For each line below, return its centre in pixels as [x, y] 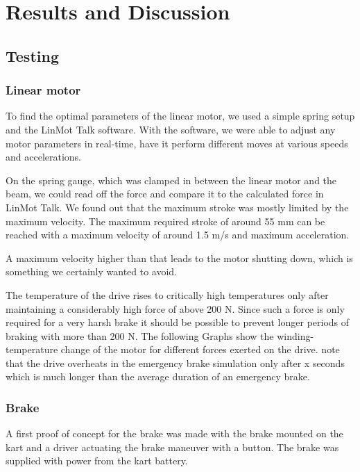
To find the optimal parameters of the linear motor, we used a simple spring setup [180, 116]
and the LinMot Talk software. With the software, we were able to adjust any [171, 129]
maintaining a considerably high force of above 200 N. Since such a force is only [175, 308]
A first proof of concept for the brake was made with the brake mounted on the [174, 433]
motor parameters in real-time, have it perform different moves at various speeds [177, 143]
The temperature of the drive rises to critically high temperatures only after [167, 294]
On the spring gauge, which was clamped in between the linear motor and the [171, 180]
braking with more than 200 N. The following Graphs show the [140, 335]
